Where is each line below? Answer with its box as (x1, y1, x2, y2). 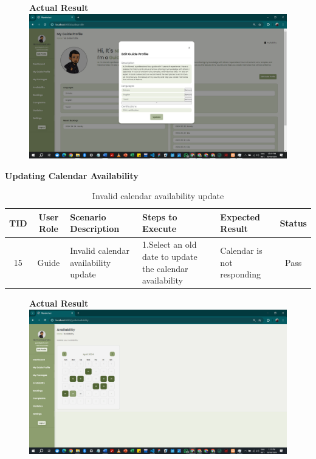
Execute (142, 222, 177, 235)
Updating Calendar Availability (5, 169, 139, 182)
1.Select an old (142, 238, 197, 251)
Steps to (142, 210, 177, 223)
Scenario (70, 210, 106, 223)
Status (280, 216, 307, 229)
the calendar (142, 262, 188, 274)
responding (220, 268, 261, 280)
